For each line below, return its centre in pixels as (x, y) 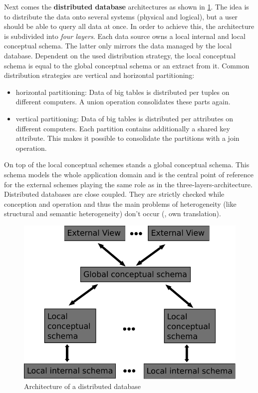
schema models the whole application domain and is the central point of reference (129, 174)
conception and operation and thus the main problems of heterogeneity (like (120, 203)
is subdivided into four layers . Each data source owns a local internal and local (125, 36)
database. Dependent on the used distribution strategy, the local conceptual (120, 55)
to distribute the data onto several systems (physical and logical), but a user (121, 16)
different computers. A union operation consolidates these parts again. (123, 102)
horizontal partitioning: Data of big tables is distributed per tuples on (123, 92)
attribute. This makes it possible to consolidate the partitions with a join (128, 138)
